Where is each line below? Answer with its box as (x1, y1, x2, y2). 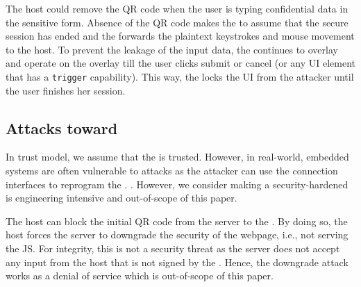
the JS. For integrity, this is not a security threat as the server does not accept (6, 240, 340, 255)
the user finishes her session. (6, 83, 126, 97)
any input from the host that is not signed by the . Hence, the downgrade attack (6, 254, 349, 269)
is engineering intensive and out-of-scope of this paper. (6, 190, 237, 205)
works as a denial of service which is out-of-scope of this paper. (6, 268, 274, 283)
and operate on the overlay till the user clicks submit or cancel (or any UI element (6, 56, 355, 70)
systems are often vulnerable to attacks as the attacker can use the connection (6, 163, 338, 178)
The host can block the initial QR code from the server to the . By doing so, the (6, 213, 348, 228)
